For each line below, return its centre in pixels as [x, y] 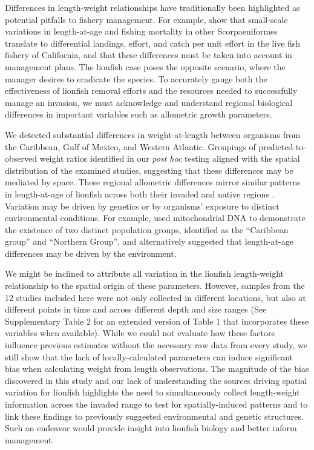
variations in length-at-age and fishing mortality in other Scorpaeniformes [141, 31]
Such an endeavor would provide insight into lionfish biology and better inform [151, 428]
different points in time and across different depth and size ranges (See [136, 309]
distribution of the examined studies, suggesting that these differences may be [149, 170]
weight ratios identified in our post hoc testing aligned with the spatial [170, 158]
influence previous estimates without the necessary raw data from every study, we [156, 345]
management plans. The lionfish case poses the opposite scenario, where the [145, 66]
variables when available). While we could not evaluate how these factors [140, 333]
